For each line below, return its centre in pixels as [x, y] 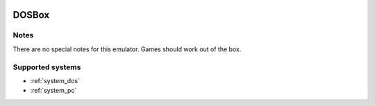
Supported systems [47, 67]
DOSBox [31, 15]
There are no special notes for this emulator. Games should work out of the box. [127, 49]
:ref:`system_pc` [53, 91]
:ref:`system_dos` [55, 80]
